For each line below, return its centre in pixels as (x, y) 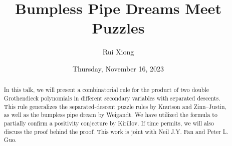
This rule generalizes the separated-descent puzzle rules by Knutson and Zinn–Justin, (115, 106)
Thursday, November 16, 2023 (118, 68)
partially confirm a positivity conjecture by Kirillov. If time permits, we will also (109, 123)
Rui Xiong (118, 52)
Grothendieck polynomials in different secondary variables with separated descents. (112, 98)
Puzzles (118, 28)
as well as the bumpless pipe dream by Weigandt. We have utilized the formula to (110, 115)
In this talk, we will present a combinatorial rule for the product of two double (106, 90)
